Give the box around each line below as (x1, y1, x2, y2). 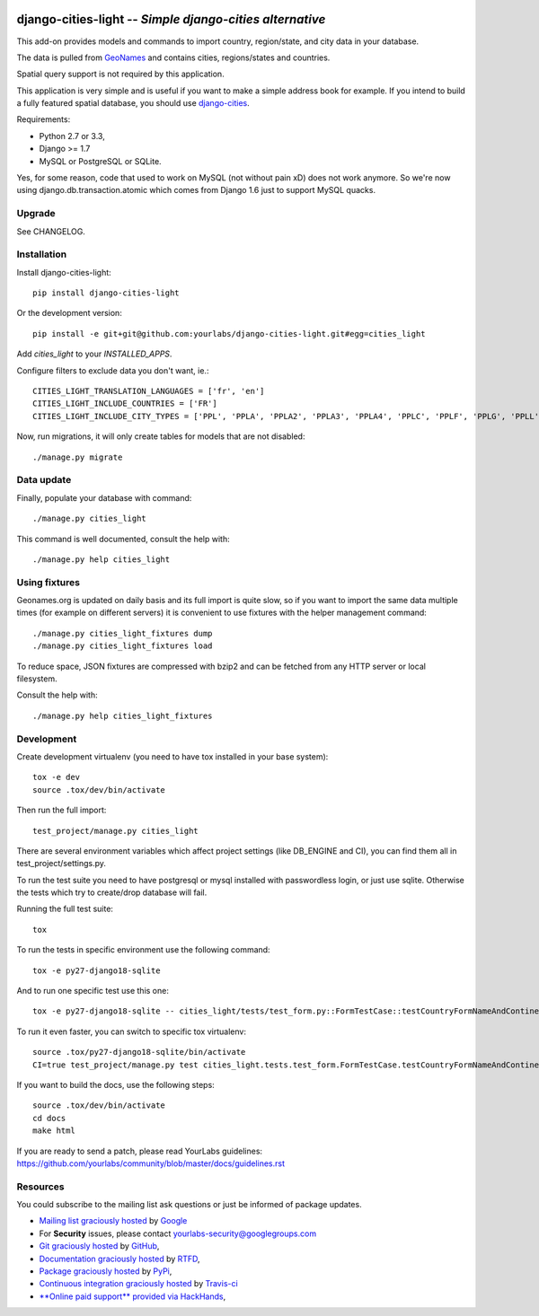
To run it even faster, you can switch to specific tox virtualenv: (16, 1026, 247, 1037)
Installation (16, 248, 67, 260)
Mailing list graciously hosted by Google (39, 1215, 188, 1226)
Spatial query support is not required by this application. (16, 68, 225, 80)
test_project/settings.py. (16, 858, 107, 869)
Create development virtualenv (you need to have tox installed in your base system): (16, 750, 329, 762)
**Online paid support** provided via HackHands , (39, 1291, 226, 1302)
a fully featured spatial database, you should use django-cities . (16, 98, 251, 109)
